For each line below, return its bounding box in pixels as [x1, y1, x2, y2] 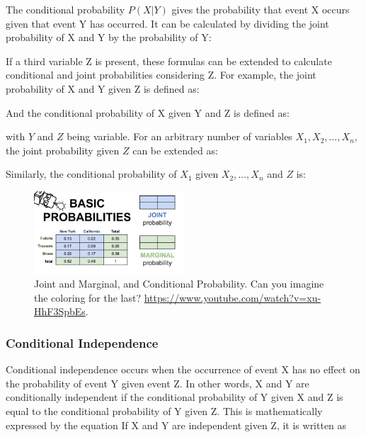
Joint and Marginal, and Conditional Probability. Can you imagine [34, 276, 324, 291]
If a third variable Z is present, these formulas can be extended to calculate [6, 53, 332, 68]
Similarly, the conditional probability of [6, 166, 177, 181]
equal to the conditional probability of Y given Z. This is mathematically [6, 404, 323, 419]
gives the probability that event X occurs [171, 2, 350, 16]
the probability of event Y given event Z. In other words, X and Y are [6, 375, 309, 390]
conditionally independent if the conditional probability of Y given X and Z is [6, 390, 343, 404]
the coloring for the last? [34, 290, 142, 305]
